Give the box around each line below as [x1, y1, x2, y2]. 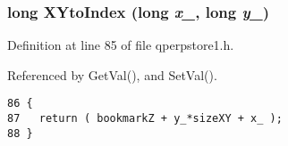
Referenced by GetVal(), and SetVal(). [7, 65, 217, 84]
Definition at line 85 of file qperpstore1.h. [7, 36, 234, 54]
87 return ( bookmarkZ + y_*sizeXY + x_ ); [7, 112, 283, 126]
